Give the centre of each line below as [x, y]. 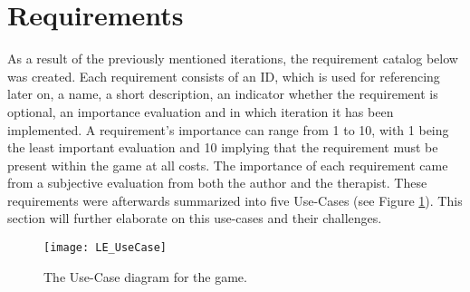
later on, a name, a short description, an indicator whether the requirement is [223, 94]
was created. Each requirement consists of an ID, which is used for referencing [224, 76]
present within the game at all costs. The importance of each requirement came [228, 165]
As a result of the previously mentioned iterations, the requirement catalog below [233, 58]
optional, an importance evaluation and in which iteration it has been [201, 111]
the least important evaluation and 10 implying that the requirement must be [223, 147]
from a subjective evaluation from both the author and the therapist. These [217, 183]
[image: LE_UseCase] [106, 248]
